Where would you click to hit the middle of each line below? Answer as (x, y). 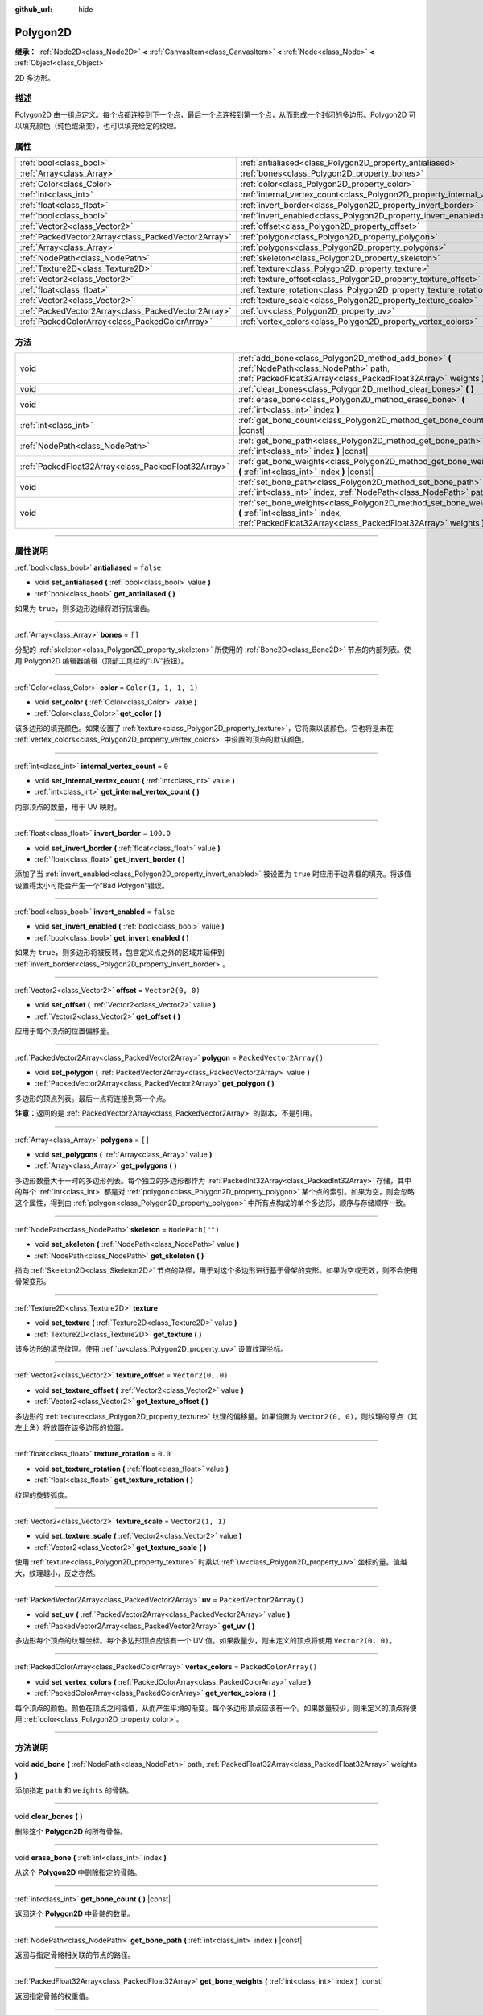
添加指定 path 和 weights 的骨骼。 (74, 1790)
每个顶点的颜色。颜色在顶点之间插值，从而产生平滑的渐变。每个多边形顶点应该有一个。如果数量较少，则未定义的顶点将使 (216, 1708)
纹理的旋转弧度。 (43, 1494)
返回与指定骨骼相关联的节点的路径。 (75, 1955)
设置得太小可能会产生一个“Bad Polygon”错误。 (92, 885)
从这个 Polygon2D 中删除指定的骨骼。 (78, 1872)
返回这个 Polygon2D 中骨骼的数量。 (74, 1913)
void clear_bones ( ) (49, 1817)
